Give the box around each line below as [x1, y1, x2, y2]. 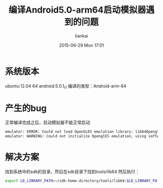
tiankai [75, 33, 88, 39]
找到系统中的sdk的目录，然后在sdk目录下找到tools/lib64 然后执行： [5, 169, 140, 175]
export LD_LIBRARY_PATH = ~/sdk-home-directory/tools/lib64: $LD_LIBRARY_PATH [5, 178, 162, 184]
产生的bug [5, 103, 47, 114]
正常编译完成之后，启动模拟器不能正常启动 [5, 120, 90, 125]
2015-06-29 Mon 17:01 [59, 42, 104, 48]
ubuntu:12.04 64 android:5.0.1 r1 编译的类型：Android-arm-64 [5, 83, 127, 90]
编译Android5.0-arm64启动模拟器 [8, 4, 147, 16]
